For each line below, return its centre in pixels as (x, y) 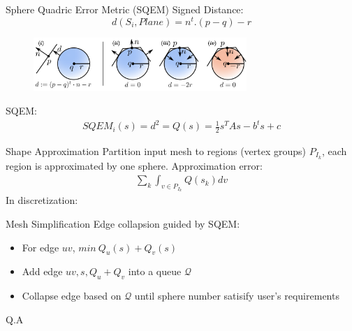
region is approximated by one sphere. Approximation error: (134, 165)
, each (334, 151)
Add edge (42, 271)
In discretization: (42, 200)
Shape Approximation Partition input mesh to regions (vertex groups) (156, 151)
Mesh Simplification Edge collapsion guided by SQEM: (123, 224)
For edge (41, 247)
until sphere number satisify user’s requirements (237, 296)
